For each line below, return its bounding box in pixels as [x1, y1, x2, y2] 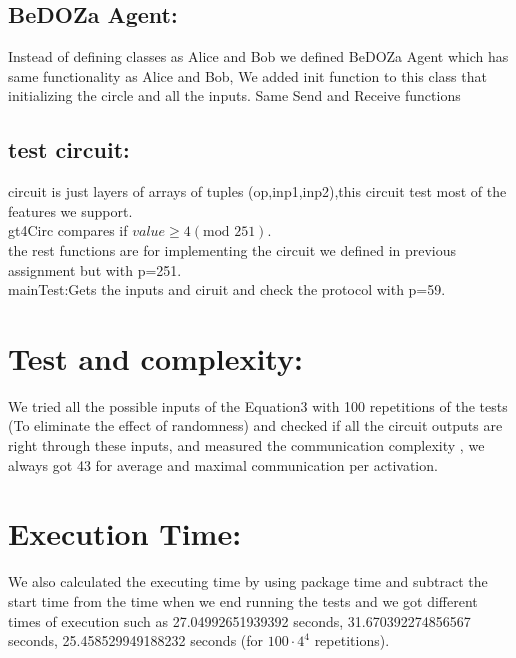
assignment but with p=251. [8, 259, 182, 280]
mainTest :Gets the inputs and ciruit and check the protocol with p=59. [8, 279, 446, 300]
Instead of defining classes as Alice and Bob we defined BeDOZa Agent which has [8, 46, 509, 67]
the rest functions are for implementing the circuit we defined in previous [8, 239, 457, 260]
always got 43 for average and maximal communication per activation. [8, 454, 438, 475]
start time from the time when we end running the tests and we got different [8, 590, 478, 611]
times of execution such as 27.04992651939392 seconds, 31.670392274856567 [8, 610, 471, 631]
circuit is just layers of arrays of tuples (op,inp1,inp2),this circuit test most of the [8, 181, 507, 202]
